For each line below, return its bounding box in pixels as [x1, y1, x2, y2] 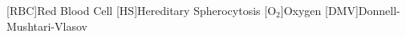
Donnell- [358, 2, 400, 18]
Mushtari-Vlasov [6, 17, 87, 34]
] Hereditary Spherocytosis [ [134, 2, 268, 18]
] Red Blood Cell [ [34, 2, 120, 18]
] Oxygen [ [280, 2, 328, 18]
